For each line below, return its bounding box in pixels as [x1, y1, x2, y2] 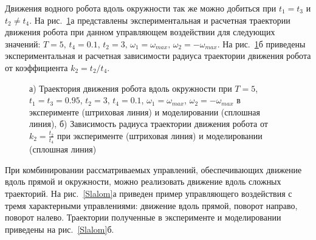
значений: [5, 37, 41, 50]
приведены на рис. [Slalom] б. [5, 222, 114, 235]
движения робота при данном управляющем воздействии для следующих [5, 26, 275, 38]
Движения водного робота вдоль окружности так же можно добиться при [5, 2, 276, 14]
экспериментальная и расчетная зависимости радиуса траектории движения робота [5, 49, 311, 62]
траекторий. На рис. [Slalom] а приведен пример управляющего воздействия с [5, 187, 292, 199]
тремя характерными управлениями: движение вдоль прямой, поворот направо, [5, 199, 298, 211]
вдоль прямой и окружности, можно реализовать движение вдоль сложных [5, 175, 281, 188]
